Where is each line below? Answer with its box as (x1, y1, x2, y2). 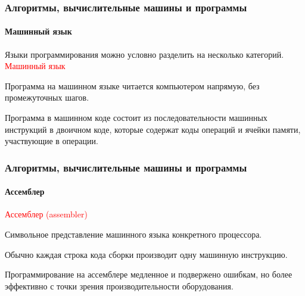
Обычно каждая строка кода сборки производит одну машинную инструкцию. (5, 248, 288, 260)
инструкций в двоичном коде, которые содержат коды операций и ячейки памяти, (5, 123, 301, 135)
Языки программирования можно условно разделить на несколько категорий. (5, 48, 284, 60)
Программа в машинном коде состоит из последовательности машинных (5, 111, 267, 124)
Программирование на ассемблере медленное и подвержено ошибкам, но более (5, 268, 292, 281)
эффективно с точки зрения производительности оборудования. (5, 279, 234, 292)
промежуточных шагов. (5, 91, 89, 104)
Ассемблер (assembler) (5, 208, 88, 220)
